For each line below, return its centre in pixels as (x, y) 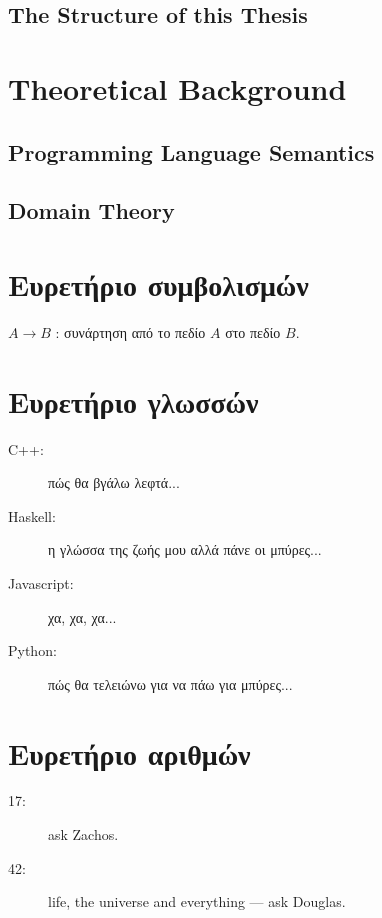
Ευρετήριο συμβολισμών (158, 283)
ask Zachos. (83, 834)
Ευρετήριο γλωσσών (133, 400)
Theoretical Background (177, 87)
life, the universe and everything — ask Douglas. (197, 901)
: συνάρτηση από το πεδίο (130, 331)
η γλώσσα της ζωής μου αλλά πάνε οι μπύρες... (185, 549)
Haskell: (32, 515)
